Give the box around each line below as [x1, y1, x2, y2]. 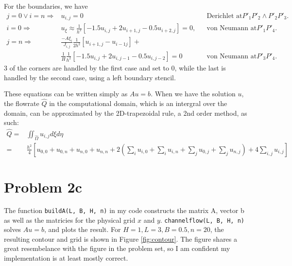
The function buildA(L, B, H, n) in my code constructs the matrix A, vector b [4, 205, 244, 215]
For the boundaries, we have [4, 1, 88, 11]
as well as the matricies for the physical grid [4, 214, 136, 225]
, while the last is [174, 62, 226, 72]
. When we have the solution [151, 89, 236, 99]
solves [4, 224, 21, 234]
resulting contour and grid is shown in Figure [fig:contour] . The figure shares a [4, 233, 238, 244]
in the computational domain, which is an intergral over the [49, 98, 227, 108]
